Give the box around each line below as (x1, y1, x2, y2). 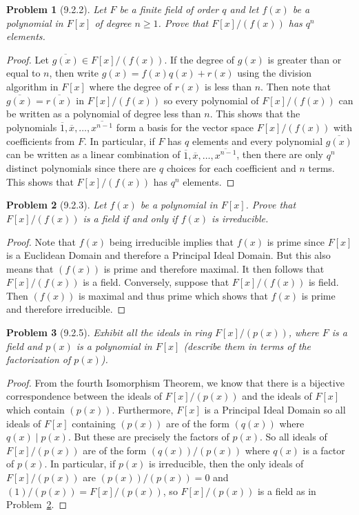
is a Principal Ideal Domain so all (204, 402, 346, 417)
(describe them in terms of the (183, 338, 311, 353)
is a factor (302, 443, 345, 457)
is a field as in (257, 483, 316, 498)
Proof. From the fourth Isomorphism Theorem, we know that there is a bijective (6, 375, 345, 389)
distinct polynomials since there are (6, 161, 156, 175)
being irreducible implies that (109, 234, 234, 249)
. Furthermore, (112, 402, 174, 417)
